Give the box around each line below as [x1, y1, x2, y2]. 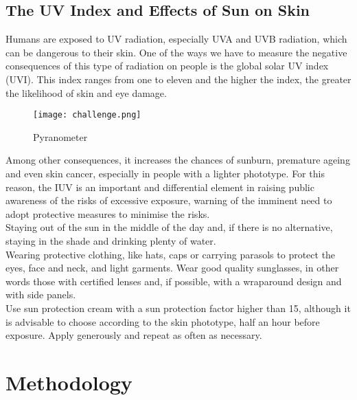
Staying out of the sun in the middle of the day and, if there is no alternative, [5, 220, 333, 234]
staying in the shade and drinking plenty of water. [5, 233, 216, 247]
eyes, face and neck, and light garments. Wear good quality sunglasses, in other [5, 260, 339, 275]
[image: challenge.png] [33, 110, 141, 120]
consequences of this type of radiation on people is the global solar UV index [5, 58, 329, 73]
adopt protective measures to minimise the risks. [5, 206, 210, 221]
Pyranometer [33, 129, 88, 144]
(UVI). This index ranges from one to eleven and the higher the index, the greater [5, 71, 352, 86]
